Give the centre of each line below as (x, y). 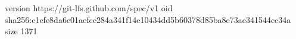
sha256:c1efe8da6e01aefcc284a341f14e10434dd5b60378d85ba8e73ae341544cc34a (148, 19)
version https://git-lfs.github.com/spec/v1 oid (89, 8)
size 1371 (21, 31)
